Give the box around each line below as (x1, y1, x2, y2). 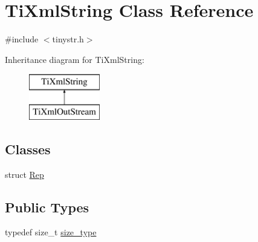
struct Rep (5, 168, 44, 180)
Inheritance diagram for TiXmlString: (5, 53, 144, 65)
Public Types (5, 197, 89, 216)
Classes (5, 139, 51, 158)
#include (5, 33, 39, 45)
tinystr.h (52, 33, 84, 45)
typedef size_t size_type (5, 226, 97, 238)
